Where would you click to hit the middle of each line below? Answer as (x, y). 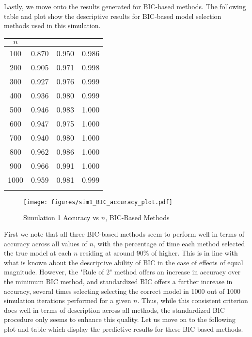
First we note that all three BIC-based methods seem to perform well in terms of (124, 234)
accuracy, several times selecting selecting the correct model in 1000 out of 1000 (122, 291)
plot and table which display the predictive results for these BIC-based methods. (124, 329)
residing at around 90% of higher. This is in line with (159, 253)
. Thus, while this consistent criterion (193, 300)
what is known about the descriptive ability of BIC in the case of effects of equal (124, 262)
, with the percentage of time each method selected (169, 243)
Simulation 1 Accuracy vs (61, 217)
